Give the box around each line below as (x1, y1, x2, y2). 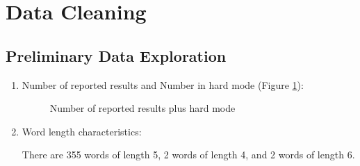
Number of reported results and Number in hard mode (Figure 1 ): (22, 77, 304, 92)
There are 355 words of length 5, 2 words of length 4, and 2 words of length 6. (22, 147, 355, 162)
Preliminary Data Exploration (6, 44, 227, 66)
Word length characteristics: (22, 124, 142, 138)
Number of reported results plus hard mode (49, 101, 236, 115)
